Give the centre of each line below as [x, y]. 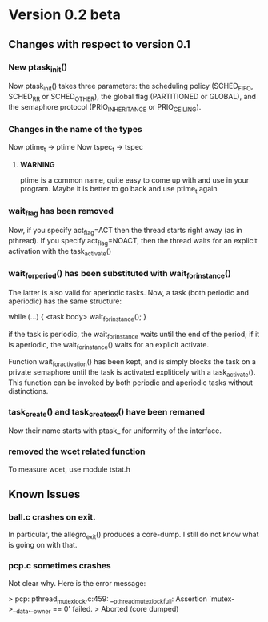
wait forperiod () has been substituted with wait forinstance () [120, 275]
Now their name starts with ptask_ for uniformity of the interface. [115, 431]
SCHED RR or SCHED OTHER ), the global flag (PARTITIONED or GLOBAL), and [132, 97]
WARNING [37, 164]
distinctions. [28, 391]
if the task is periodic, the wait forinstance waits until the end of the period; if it [134, 335]
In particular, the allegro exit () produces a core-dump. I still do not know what [134, 536]
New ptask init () [38, 68]
